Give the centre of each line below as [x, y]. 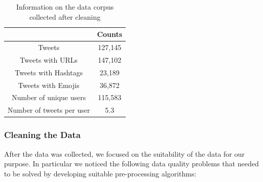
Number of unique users [49, 97]
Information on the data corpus [65, 7]
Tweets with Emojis [49, 85]
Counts [110, 34]
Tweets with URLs [49, 59]
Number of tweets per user [49, 110]
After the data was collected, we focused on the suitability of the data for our [124, 153]
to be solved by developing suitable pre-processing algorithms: [100, 173]
